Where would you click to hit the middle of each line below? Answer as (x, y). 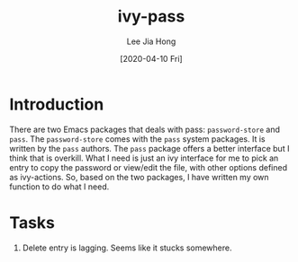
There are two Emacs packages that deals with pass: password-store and (145, 129)
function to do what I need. (59, 187)
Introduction (57, 104)
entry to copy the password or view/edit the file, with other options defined (149, 167)
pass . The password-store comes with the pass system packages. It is (137, 139)
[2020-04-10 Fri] (151, 58)
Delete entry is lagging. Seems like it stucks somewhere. (127, 248)
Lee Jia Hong (151, 41)
